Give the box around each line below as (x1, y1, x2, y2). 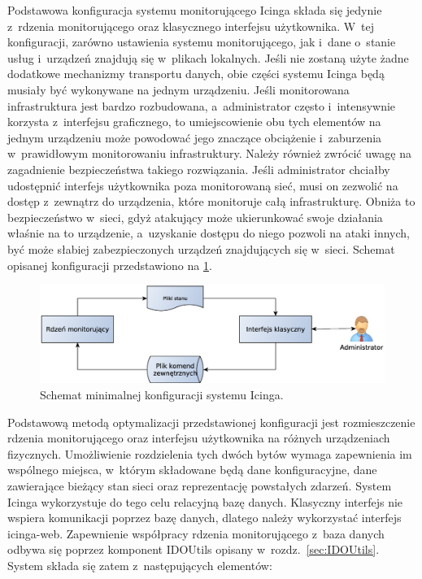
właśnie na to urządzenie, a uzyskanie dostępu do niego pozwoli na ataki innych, (7, 224, 410, 242)
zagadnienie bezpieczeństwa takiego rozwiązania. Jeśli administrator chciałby (7, 160, 390, 177)
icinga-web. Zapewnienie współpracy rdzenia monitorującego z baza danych (7, 525, 385, 542)
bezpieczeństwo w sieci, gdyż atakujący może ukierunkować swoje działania (7, 208, 383, 225)
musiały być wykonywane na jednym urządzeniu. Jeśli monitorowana (7, 81, 350, 98)
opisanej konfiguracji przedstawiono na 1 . (7, 256, 212, 273)
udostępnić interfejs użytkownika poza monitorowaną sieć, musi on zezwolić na (7, 176, 398, 194)
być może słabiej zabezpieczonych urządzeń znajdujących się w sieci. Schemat (7, 240, 395, 257)
